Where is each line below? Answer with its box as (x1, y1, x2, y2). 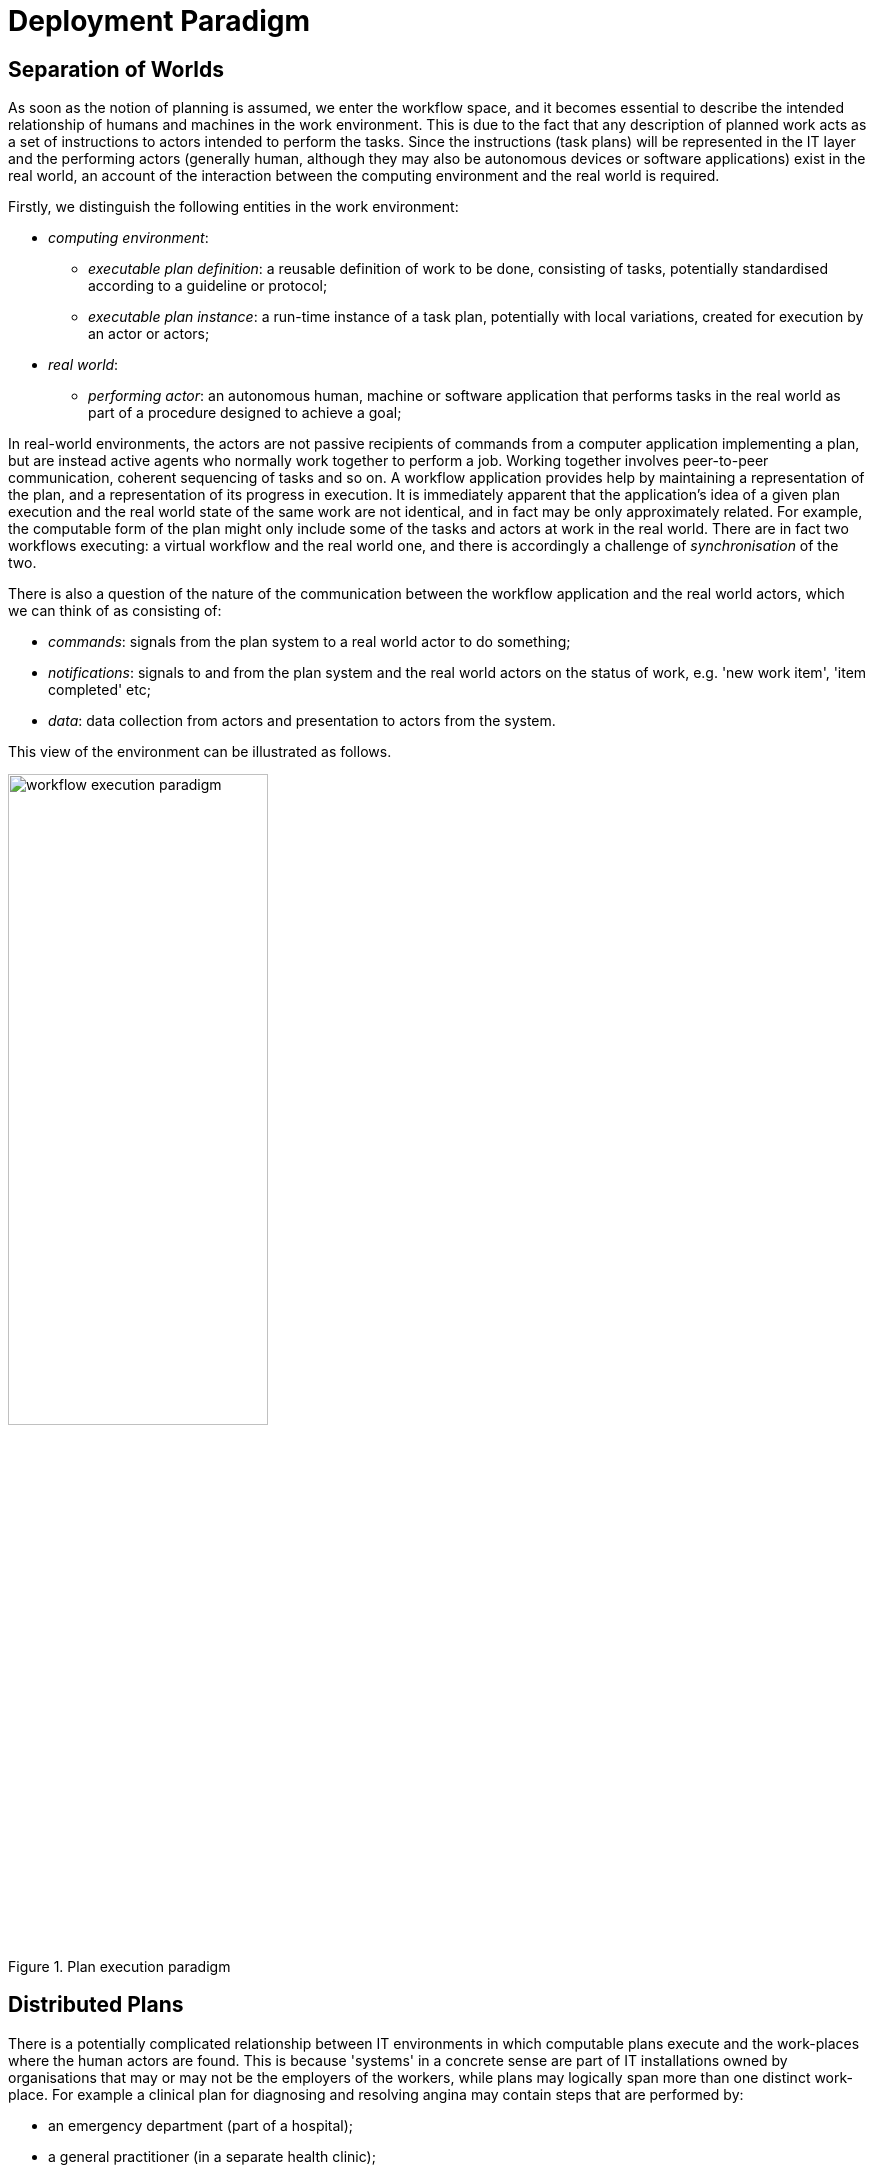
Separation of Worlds (8, 56, 225, 82)
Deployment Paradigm (8, 4, 311, 38)
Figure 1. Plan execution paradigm (8, 1957, 231, 1975)
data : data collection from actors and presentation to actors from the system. (48, 712, 556, 730)
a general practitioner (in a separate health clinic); (48, 2147, 376, 2165)
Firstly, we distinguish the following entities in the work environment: (8, 198, 459, 216)
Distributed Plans (8, 1992, 184, 2018)
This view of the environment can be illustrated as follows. (8, 743, 392, 761)
